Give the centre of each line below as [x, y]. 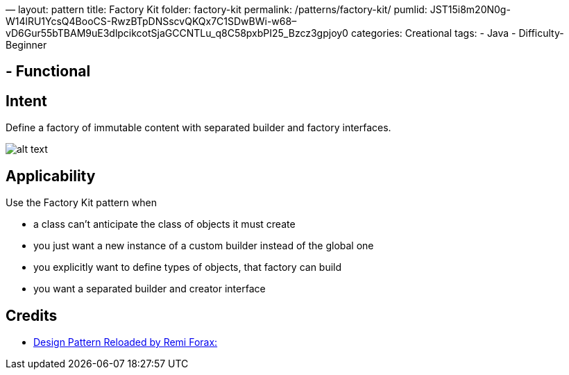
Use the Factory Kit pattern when [81, 203]
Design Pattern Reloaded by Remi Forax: [126, 342]
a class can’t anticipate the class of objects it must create [164, 224]
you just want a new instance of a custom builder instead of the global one [204, 246]
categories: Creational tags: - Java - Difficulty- [457, 33]
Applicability [51, 176]
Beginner [26, 45]
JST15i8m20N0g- [470, 9]
